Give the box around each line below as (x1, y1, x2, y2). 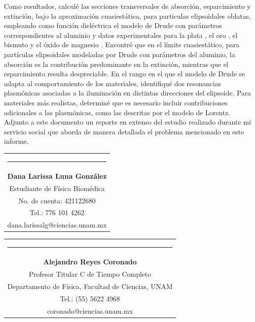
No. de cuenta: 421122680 (18, 195, 96, 205)
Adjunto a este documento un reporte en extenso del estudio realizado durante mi (4, 117, 251, 127)
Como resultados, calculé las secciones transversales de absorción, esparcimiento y (4, 1, 251, 11)
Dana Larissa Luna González (7, 170, 107, 181)
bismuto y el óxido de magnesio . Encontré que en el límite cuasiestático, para (4, 39, 240, 50)
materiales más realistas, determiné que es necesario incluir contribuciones (4, 97, 228, 107)
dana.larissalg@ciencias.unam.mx (7, 220, 107, 230)
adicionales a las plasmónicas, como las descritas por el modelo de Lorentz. (4, 107, 230, 117)
